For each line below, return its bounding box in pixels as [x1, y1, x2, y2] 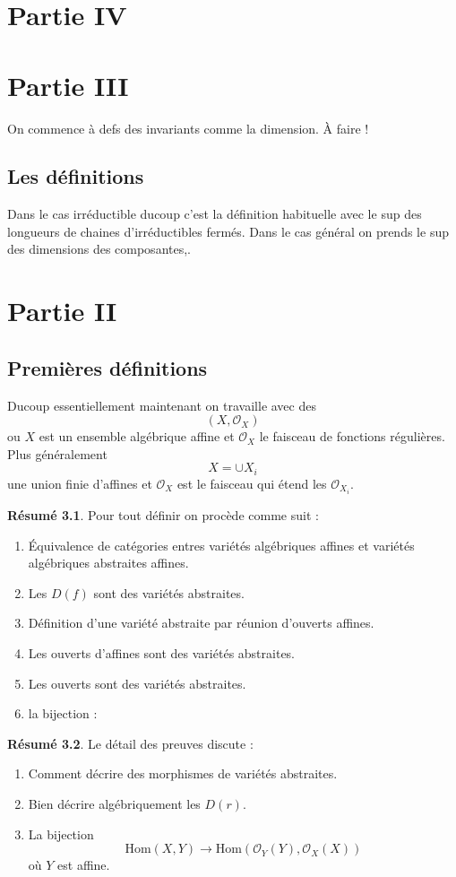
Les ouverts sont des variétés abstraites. [28, 673, 246, 692]
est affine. [57, 855, 110, 874]
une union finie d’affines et [7, 473, 152, 492]
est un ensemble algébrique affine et [39, 427, 235, 446]
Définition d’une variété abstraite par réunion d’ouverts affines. [28, 613, 374, 632]
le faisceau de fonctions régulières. [259, 427, 445, 446]
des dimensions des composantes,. [7, 239, 191, 258]
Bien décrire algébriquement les [28, 794, 201, 812]
